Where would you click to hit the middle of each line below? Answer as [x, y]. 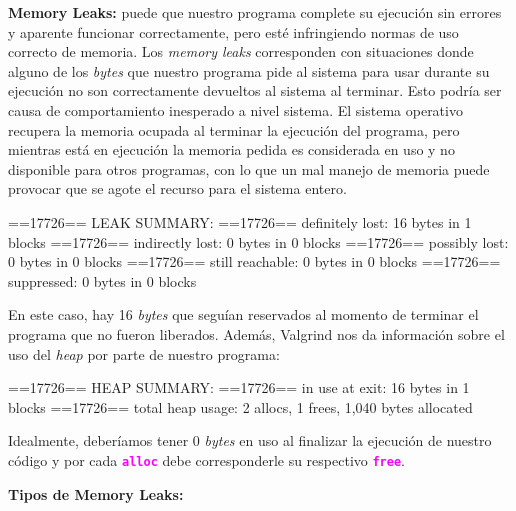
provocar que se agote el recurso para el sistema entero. [177, 188]
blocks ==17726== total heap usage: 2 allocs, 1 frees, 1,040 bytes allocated [240, 406]
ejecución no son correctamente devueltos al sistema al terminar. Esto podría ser [255, 90]
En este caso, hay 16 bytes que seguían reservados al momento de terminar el [243, 314]
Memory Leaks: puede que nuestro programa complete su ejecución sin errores [255, 12]
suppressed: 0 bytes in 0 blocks [102, 280]
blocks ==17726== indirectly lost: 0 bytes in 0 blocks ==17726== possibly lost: [258, 241]
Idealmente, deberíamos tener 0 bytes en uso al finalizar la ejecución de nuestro [250, 440]
